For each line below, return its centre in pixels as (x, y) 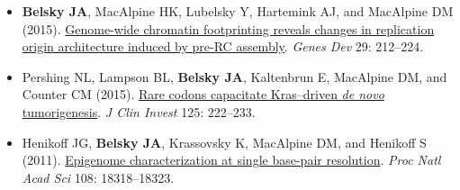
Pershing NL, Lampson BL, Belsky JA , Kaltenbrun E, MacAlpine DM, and (235, 76)
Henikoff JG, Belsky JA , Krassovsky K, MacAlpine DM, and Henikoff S (224, 142)
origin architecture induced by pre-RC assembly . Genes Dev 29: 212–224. (223, 46)
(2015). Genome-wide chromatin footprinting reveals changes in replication (228, 28)
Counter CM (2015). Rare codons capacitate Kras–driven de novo (203, 94)
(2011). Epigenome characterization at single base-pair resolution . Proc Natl (231, 160)
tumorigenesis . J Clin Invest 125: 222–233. (139, 111)
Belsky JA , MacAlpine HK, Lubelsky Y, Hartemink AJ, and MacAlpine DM (238, 11)
